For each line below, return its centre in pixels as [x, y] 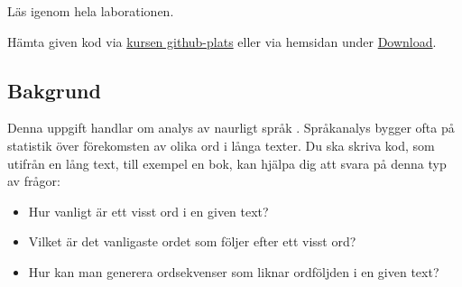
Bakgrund [54, 90]
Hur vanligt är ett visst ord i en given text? [148, 211]
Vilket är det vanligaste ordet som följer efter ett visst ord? [192, 241]
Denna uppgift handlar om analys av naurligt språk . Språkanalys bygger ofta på [231, 128]
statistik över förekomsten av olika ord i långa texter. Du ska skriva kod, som [221, 145]
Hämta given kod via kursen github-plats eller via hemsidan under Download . [222, 41]
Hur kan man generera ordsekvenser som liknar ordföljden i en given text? [234, 271]
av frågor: [34, 181]
